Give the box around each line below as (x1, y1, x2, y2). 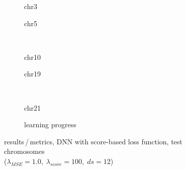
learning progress (24, 119, 76, 130)
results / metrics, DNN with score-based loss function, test (4, 136, 182, 146)
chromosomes (4, 146, 45, 156)
